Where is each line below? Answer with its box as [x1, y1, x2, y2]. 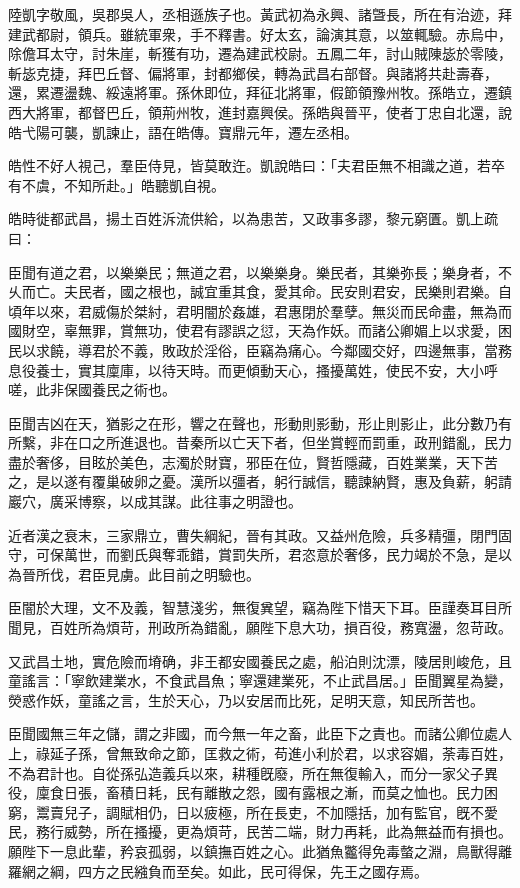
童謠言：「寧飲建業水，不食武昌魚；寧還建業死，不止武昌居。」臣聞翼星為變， [8, 670, 512, 691]
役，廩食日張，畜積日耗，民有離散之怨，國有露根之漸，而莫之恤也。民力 [8, 782, 484, 803]
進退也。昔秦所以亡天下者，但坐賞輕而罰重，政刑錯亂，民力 [119, 432, 512, 453]
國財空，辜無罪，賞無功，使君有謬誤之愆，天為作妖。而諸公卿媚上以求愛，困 [8, 320, 512, 341]
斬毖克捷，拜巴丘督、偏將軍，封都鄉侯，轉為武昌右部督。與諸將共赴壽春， [8, 62, 498, 83]
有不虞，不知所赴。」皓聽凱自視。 [8, 174, 225, 195]
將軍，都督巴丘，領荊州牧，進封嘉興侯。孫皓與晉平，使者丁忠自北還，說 [35, 101, 512, 122]
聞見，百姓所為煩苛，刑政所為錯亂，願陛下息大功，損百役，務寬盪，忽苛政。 [8, 617, 512, 638]
